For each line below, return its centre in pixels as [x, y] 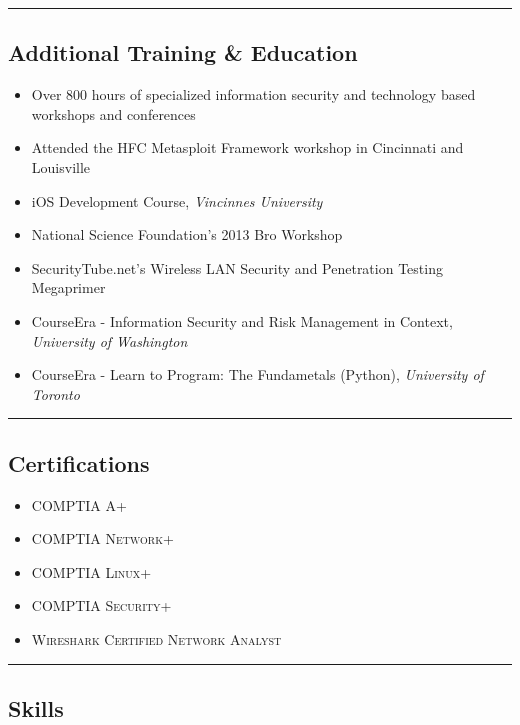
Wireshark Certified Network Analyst [156, 638]
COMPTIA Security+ [101, 605]
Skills [36, 707]
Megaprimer [68, 287]
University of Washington [109, 340]
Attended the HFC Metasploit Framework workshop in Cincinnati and [247, 147]
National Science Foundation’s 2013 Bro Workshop [187, 234]
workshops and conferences [113, 113]
